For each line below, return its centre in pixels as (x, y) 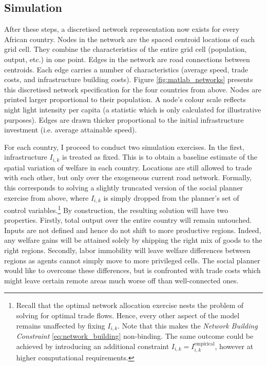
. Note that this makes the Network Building (188, 325)
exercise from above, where (46, 197)
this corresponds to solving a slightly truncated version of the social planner (124, 187)
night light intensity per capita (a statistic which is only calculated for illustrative (133, 109)
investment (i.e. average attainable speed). (71, 130)
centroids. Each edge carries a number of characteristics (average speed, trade (126, 69)
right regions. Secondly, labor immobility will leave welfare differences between (127, 250)
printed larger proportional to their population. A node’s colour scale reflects (125, 99)
